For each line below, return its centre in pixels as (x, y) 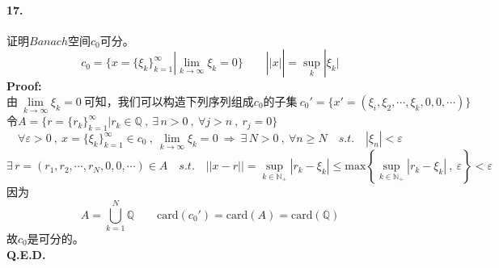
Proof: (24, 86)
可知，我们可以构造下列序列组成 (169, 102)
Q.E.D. (26, 254)
